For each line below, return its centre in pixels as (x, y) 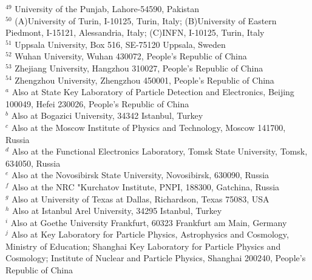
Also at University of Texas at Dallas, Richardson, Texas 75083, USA (141, 198)
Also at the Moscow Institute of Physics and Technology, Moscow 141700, (148, 127)
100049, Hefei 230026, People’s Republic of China (97, 103)
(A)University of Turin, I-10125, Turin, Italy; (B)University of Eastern (146, 20)
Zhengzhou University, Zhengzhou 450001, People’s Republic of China (144, 80)
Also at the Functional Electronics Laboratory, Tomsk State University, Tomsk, (160, 151)
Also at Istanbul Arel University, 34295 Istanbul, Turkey (117, 211)
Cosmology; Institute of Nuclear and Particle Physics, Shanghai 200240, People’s (156, 258)
